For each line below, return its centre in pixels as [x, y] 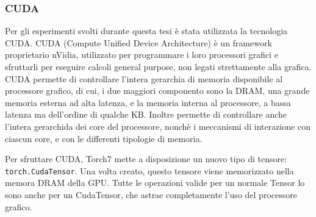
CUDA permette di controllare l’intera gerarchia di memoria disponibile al [144, 78]
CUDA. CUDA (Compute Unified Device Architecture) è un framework [138, 42]
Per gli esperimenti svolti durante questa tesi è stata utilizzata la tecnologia [146, 31]
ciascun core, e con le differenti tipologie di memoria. [104, 138]
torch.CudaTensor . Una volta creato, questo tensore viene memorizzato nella [149, 170]
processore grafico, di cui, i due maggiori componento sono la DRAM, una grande [157, 91]
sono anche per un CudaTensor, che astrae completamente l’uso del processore [151, 194]
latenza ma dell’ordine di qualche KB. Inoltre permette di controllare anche [146, 114]
